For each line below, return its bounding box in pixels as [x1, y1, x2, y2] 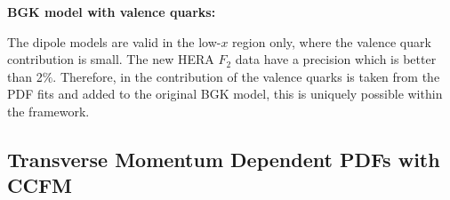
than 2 [7, 67, 43, 85]
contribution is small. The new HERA [7, 50, 214, 68]
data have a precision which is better [235, 50, 437, 68]
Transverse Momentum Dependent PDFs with [7, 145, 440, 172]
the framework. [7, 101, 90, 120]
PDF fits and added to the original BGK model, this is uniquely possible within [7, 84, 443, 103]
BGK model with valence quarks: [7, 3, 216, 20]
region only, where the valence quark [232, 32, 431, 51]
